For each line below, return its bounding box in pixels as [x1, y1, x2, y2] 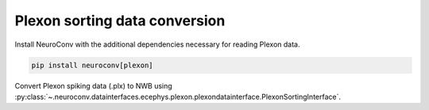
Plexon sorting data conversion [14, 12, 226, 29]
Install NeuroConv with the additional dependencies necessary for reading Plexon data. [14, 40, 300, 49]
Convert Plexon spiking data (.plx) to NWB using [14, 81, 172, 90]
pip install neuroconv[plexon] [31, 60, 154, 70]
